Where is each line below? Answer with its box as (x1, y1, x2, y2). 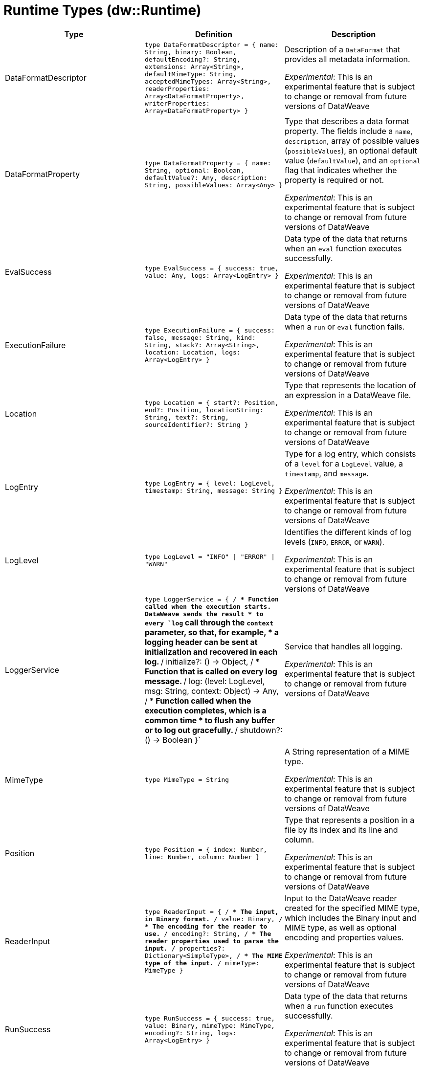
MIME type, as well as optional (284, 922, 397, 933)
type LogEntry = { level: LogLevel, (144, 479, 275, 487)
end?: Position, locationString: (144, 406, 264, 414)
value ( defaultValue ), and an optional (284, 155, 421, 165)
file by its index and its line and (284, 824, 398, 835)
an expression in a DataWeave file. (284, 390, 411, 400)
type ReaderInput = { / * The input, (144, 908, 279, 916)
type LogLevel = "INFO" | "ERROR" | (144, 553, 275, 560)
